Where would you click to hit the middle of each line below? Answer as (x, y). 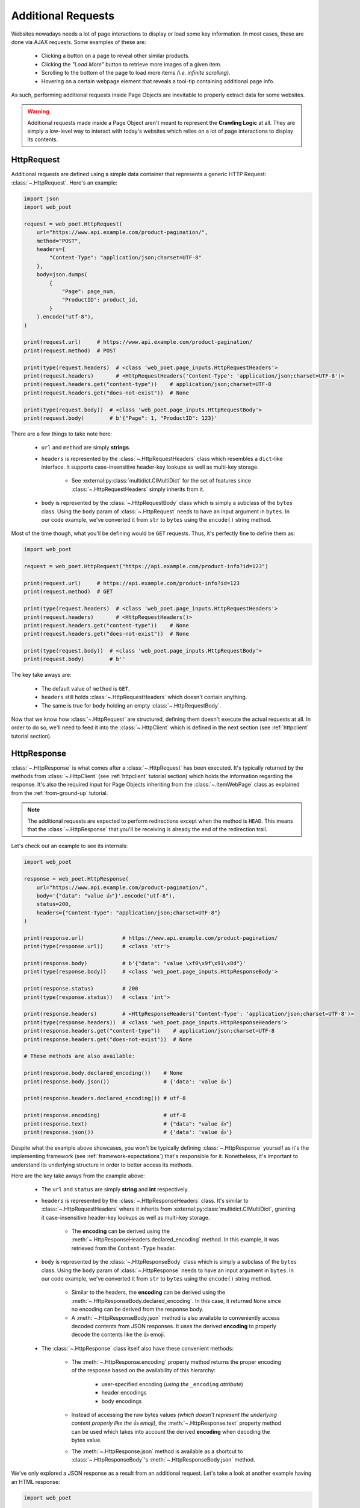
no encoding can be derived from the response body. (138, 1310)
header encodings (124, 1393)
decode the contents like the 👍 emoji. (118, 1335)
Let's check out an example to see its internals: (70, 846)
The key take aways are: (41, 675)
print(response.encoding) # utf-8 (105, 1115)
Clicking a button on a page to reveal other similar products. (115, 56)
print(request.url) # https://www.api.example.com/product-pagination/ (138, 342)
